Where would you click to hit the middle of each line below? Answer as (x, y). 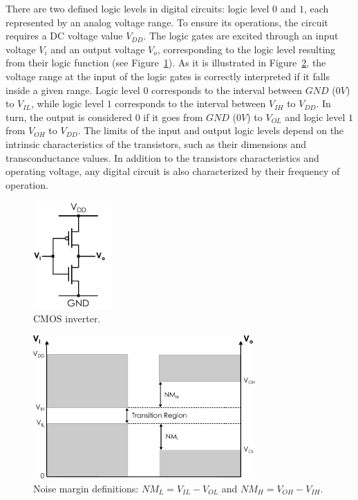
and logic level (315, 117)
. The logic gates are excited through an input (241, 36)
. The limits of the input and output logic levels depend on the (211, 130)
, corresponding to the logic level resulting (246, 49)
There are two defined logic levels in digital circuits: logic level (138, 8)
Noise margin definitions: (86, 489)
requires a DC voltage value (64, 36)
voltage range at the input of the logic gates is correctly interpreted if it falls (168, 76)
